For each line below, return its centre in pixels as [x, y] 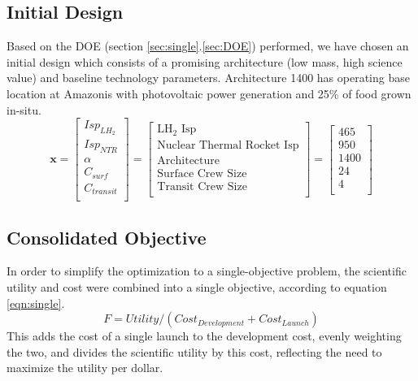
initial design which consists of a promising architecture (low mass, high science [205, 61]
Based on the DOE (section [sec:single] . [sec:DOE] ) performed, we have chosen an [208, 46]
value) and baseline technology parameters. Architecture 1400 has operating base [208, 78]
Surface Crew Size [202, 173]
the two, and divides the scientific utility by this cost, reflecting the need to [194, 351]
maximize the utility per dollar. [85, 368]
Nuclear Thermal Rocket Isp [228, 145]
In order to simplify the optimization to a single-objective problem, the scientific [207, 271]
